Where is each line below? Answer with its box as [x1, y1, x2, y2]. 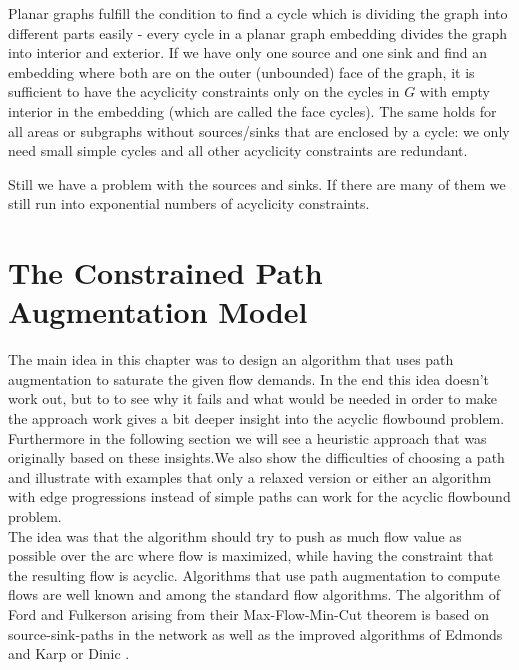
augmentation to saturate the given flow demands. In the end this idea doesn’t [8, 368, 490, 389]
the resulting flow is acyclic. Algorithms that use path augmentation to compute [8, 564, 500, 585]
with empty [419, 81, 490, 102]
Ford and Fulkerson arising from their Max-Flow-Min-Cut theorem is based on [8, 603, 490, 624]
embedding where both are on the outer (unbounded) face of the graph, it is [8, 61, 475, 82]
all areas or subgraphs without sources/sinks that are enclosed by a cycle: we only [8, 120, 510, 141]
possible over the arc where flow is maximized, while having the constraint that [8, 545, 494, 566]
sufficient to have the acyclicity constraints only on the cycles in [8, 81, 400, 102]
